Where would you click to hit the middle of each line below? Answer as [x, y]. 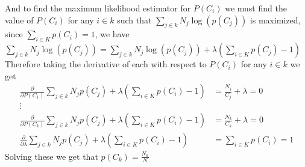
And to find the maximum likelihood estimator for [98, 8]
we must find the [256, 8]
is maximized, [275, 20]
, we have [112, 34]
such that [134, 20]
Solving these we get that [52, 156]
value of [19, 20]
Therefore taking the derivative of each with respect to [106, 64]
